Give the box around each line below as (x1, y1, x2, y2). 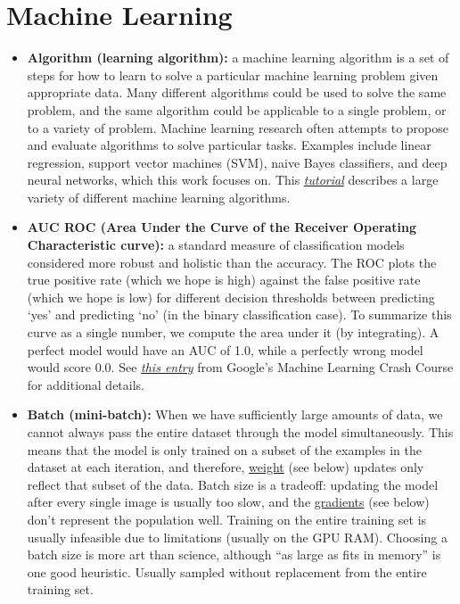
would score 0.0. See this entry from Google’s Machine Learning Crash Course (27, 358, 454, 376)
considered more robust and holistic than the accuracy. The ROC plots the (27, 252, 437, 271)
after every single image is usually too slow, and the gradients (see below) (27, 492, 430, 511)
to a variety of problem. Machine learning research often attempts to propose (27, 118, 448, 137)
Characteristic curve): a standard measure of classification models (27, 236, 405, 254)
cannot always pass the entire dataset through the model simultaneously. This (27, 423, 454, 441)
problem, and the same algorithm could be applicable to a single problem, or (27, 100, 447, 119)
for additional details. (27, 375, 145, 393)
